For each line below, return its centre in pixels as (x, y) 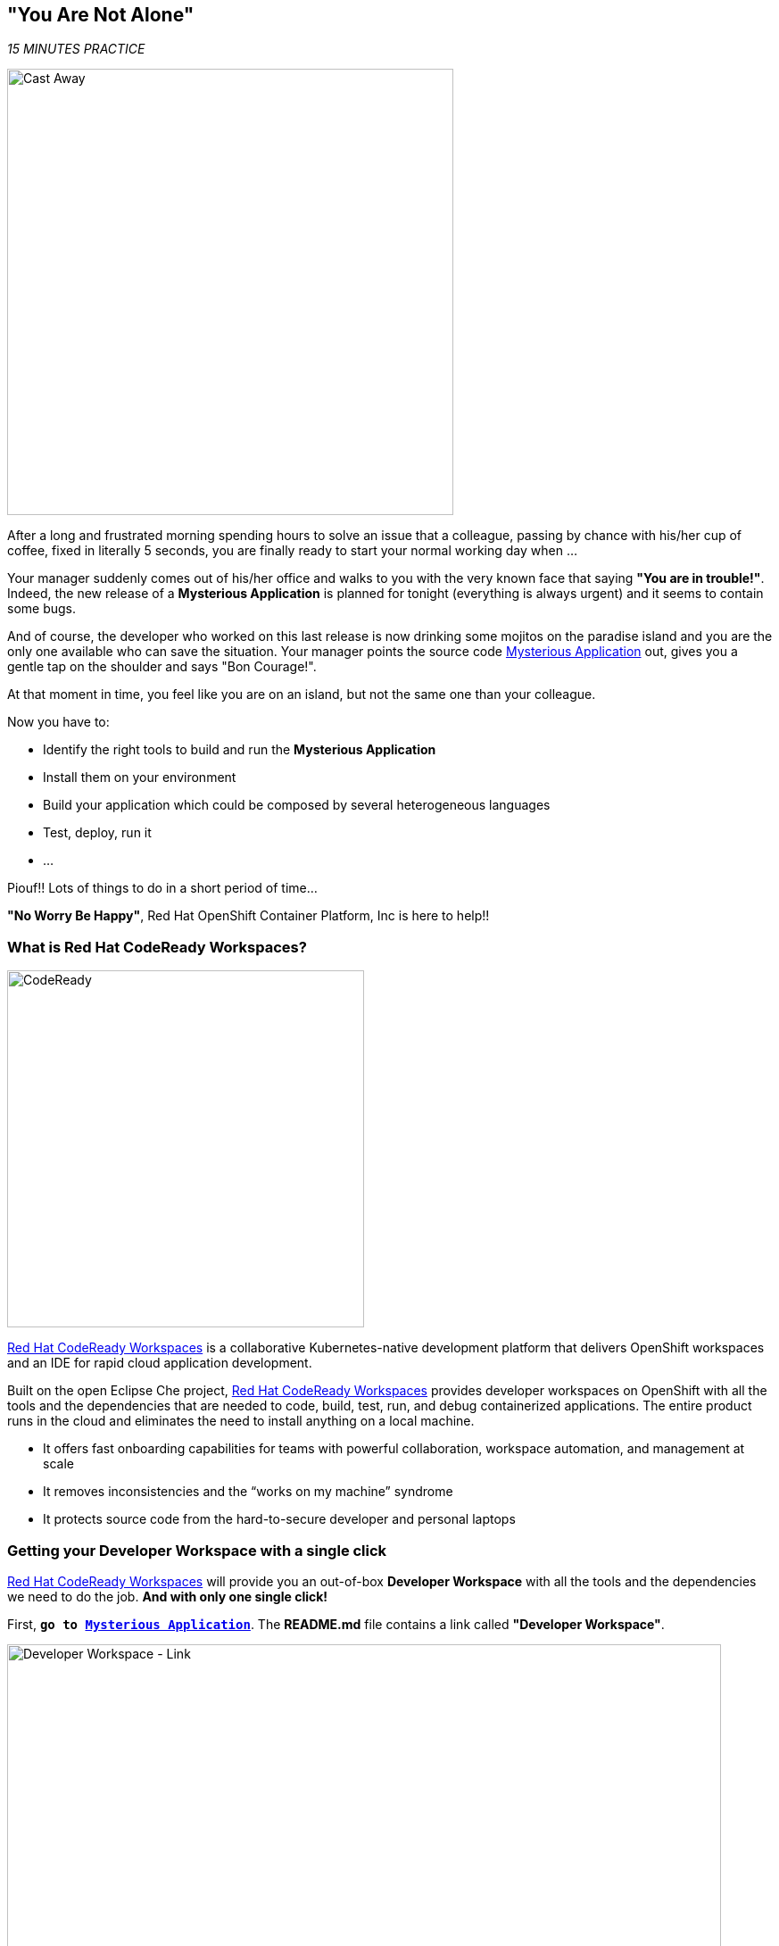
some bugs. (42, 609)
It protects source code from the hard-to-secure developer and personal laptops (279, 1519)
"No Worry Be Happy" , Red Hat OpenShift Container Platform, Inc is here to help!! (249, 916)
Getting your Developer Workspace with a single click (197, 1550)
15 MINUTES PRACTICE (76, 49)
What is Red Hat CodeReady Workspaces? (157, 947)
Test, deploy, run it (97, 833)
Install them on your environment (140, 778)
